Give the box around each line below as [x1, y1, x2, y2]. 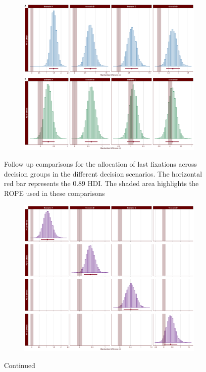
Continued [4, 360, 36, 370]
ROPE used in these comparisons [4, 187, 105, 198]
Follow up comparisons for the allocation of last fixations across [4, 159, 197, 169]
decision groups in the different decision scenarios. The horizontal [4, 168, 202, 179]
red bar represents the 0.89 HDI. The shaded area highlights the [4, 178, 199, 188]
